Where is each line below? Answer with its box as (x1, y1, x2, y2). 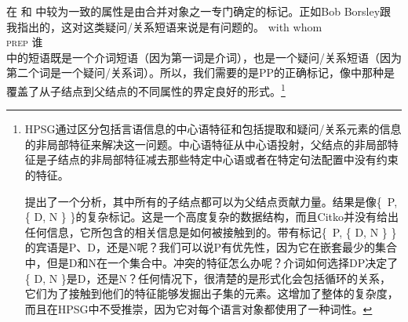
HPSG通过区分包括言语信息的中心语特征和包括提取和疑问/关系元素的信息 (24, 121, 402, 137)
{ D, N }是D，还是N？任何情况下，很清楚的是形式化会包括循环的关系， (24, 270, 392, 286)
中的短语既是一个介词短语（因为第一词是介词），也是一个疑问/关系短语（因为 (6, 49, 402, 65)
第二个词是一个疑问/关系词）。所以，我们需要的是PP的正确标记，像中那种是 (6, 64, 395, 81)
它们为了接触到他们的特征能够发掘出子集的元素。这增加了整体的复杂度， (24, 285, 399, 302)
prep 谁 (6, 34, 43, 50)
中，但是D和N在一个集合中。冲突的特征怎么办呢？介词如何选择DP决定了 (24, 254, 399, 270)
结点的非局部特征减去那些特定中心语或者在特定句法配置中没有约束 (57, 151, 399, 168)
